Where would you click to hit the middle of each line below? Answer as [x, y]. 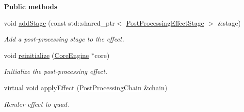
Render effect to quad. [37, 104]
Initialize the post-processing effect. [56, 71]
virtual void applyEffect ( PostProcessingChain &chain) [86, 87]
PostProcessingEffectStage [165, 22]
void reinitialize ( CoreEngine [47, 55]
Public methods [31, 6]
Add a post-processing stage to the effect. [64, 39]
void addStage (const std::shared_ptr [59, 22]
